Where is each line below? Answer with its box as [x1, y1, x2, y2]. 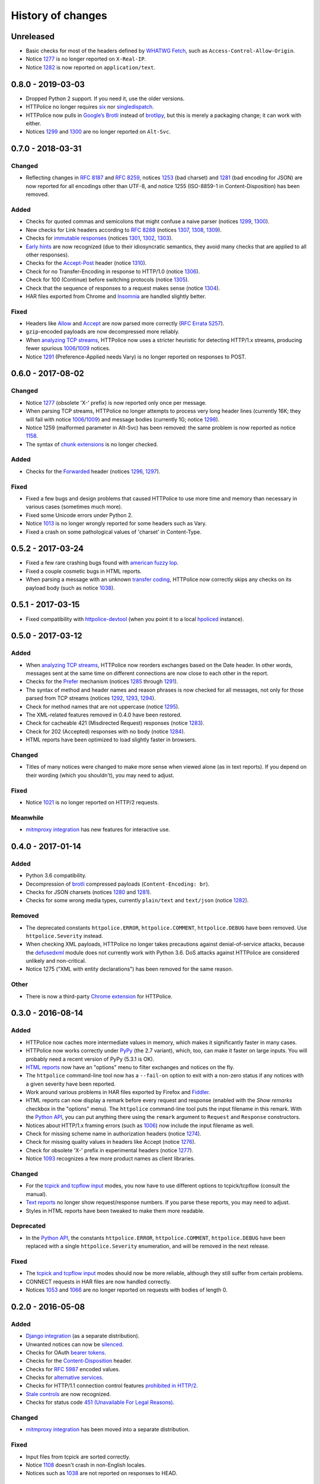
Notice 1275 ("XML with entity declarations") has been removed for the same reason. [25, 965, 233, 973]
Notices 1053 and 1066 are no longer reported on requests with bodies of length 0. [25, 1286, 228, 1293]
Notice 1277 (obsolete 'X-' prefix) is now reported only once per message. [25, 399, 207, 406]
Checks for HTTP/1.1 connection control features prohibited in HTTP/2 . [25, 1382, 199, 1389]
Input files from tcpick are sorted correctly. [25, 1453, 130, 1460]
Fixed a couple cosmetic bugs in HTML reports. [25, 567, 142, 575]
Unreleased [11, 31, 55, 42]
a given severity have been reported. [25, 1080, 116, 1087]
